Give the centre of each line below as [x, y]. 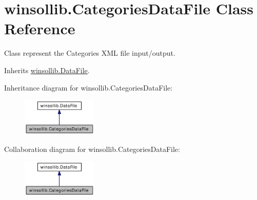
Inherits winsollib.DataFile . [47, 70]
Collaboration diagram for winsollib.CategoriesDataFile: [92, 149]
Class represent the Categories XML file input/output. [90, 53]
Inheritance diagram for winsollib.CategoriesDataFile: [88, 87]
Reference [40, 28]
